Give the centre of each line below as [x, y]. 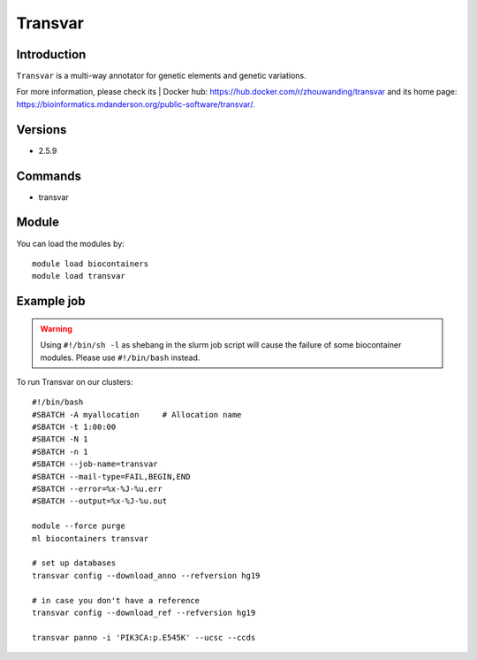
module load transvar [79, 276]
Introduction [51, 54]
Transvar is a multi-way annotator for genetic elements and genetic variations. [161, 76]
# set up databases [74, 563]
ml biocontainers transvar [91, 538]
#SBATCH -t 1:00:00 [74, 427]
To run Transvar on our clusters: [75, 381]
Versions [42, 130]
